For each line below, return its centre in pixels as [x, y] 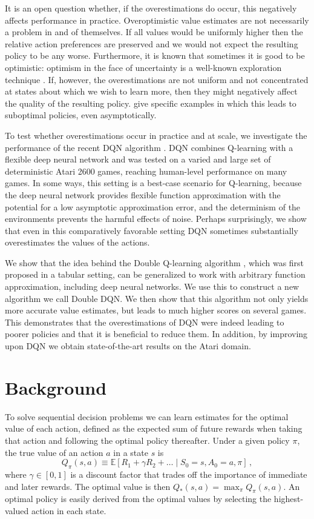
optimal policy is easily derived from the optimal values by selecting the [138, 499]
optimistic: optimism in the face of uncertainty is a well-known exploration [143, 67]
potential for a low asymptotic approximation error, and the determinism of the [153, 206]
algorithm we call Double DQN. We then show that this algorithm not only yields [157, 298]
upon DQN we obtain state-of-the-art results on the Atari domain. [128, 346]
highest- [289, 499]
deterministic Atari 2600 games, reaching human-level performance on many [146, 171]
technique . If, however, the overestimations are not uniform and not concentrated [157, 79]
